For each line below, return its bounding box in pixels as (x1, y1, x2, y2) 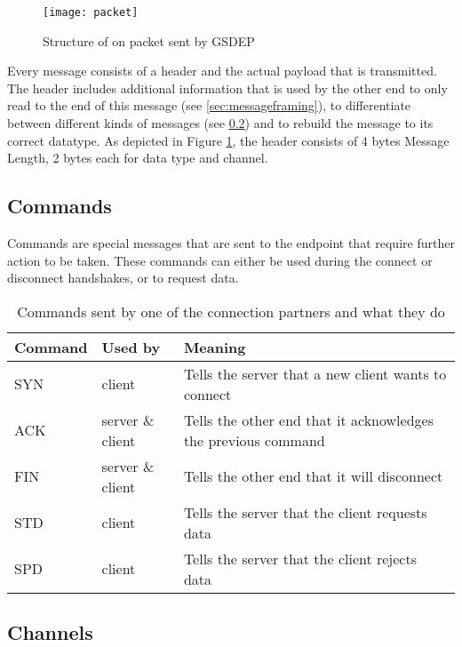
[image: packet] (43, 6, 139, 19)
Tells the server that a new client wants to (183, 363, 447, 384)
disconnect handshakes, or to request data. (7, 268, 239, 287)
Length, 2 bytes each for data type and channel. (7, 148, 268, 167)
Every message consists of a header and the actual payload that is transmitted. (7, 61, 437, 80)
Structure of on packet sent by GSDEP (43, 31, 255, 50)
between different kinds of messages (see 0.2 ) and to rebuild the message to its (7, 114, 434, 132)
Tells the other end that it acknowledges (183, 409, 434, 430)
